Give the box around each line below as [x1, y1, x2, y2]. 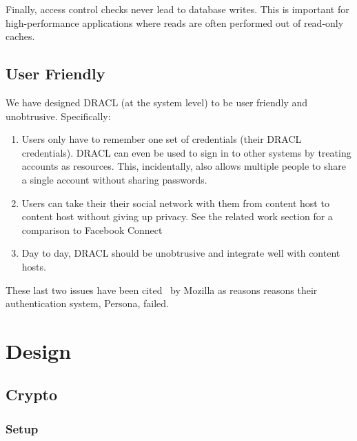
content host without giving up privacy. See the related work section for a [21, 209, 333, 224]
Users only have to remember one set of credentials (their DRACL [21, 132, 302, 146]
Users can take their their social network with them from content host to [21, 195, 329, 210]
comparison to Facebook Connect [21, 222, 163, 237]
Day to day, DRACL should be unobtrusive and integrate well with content [21, 246, 340, 260]
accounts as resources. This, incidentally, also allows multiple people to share [21, 159, 346, 173]
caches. [6, 29, 35, 43]
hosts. [21, 259, 46, 273]
